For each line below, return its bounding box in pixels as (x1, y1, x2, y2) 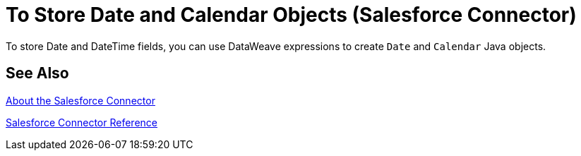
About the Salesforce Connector (6, 94, 155, 107)
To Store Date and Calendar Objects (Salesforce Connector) (6, 3, 577, 27)
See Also (6, 64, 69, 83)
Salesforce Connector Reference (6, 116, 157, 128)
